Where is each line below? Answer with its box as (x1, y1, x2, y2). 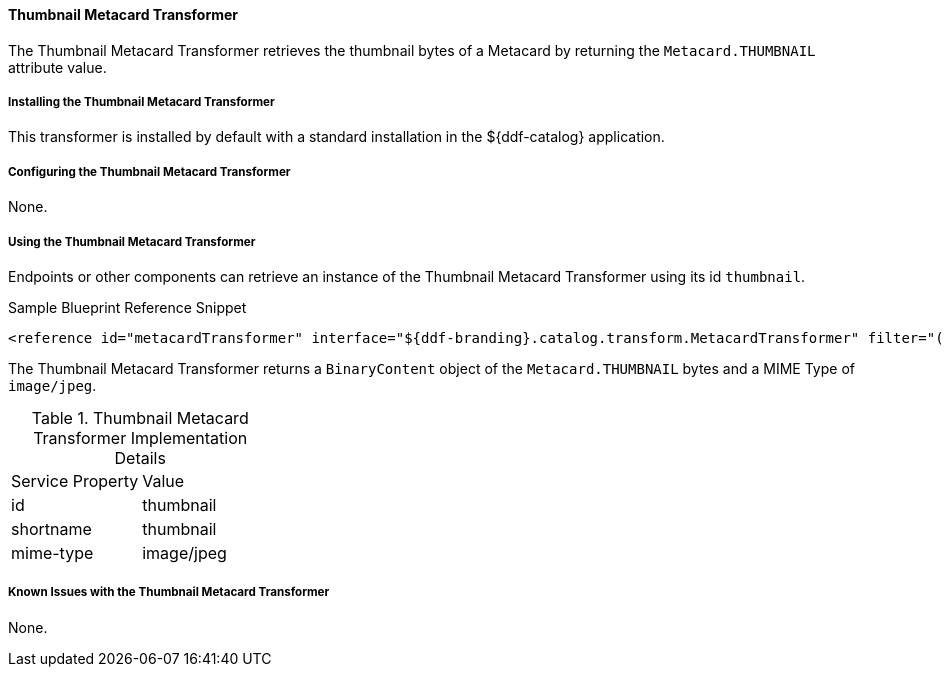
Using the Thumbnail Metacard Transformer (8, 234, 256, 249)
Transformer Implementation (33, 427, 248, 448)
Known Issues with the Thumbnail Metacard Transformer (8, 585, 330, 600)
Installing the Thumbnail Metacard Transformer (8, 95, 275, 109)
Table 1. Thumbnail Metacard (31, 407, 249, 428)
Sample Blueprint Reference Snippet (8, 298, 247, 316)
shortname (11, 518, 92, 539)
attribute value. (8, 58, 107, 76)
